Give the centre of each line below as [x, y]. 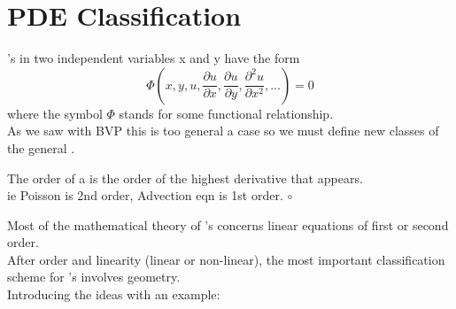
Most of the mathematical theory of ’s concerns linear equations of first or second [228, 224]
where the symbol [55, 113]
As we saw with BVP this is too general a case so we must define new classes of [223, 131]
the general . [41, 147]
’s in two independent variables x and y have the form [154, 58]
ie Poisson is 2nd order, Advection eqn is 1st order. [145, 195]
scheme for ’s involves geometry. [94, 277]
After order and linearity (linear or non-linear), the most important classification [226, 259]
